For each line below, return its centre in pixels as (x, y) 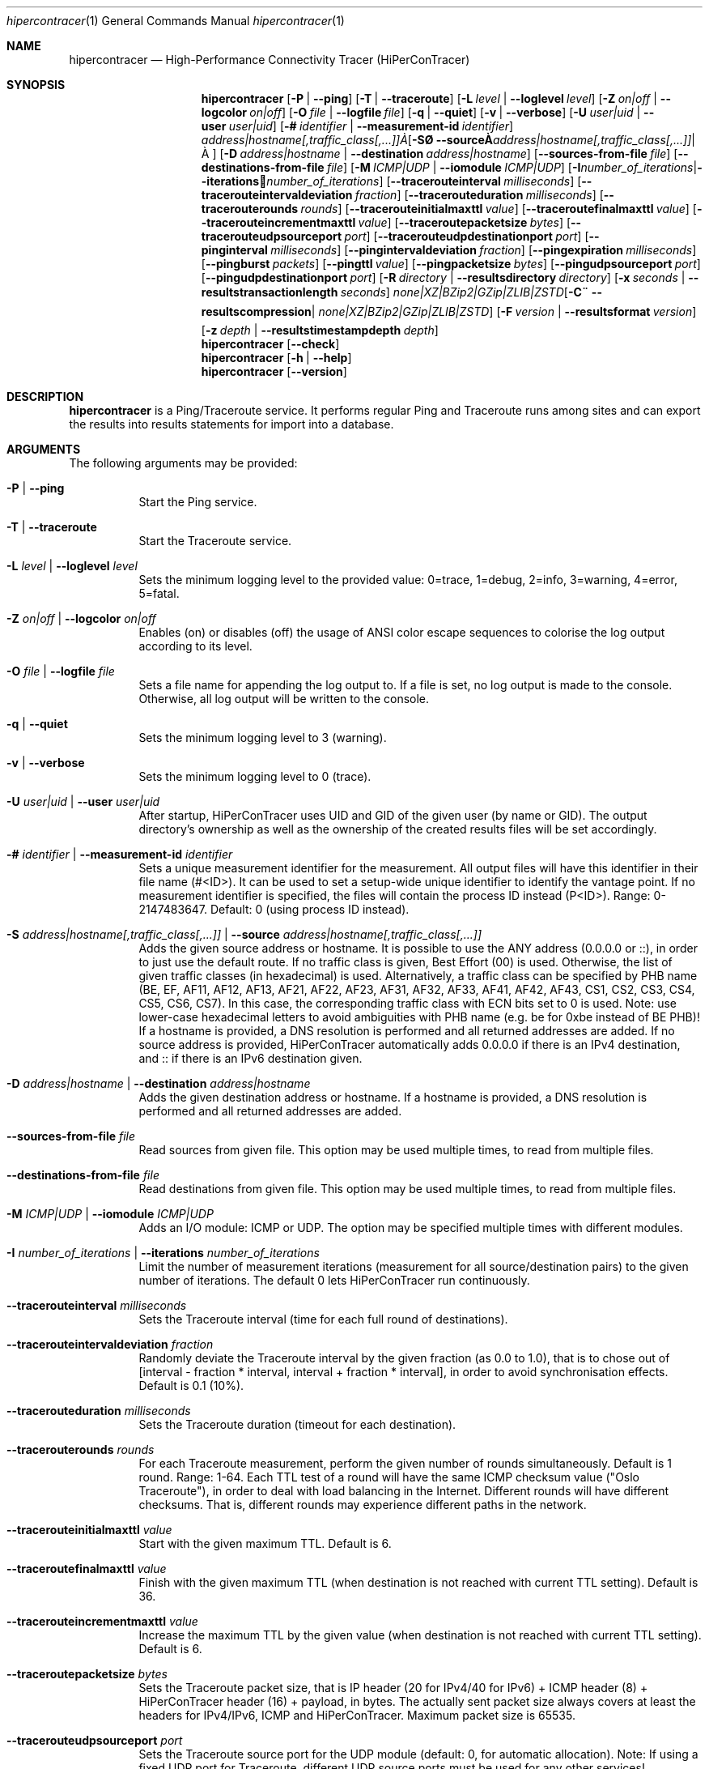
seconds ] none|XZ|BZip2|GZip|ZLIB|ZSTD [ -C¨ (465, 292)
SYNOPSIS (36, 85)
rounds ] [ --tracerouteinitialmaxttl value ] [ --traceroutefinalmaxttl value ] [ (499, 209)
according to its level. (195, 646)
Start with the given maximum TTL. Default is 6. (265, 1543)
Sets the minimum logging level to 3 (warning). (263, 737)
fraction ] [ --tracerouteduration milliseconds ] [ (479, 195)
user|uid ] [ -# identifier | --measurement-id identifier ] (371, 126)
